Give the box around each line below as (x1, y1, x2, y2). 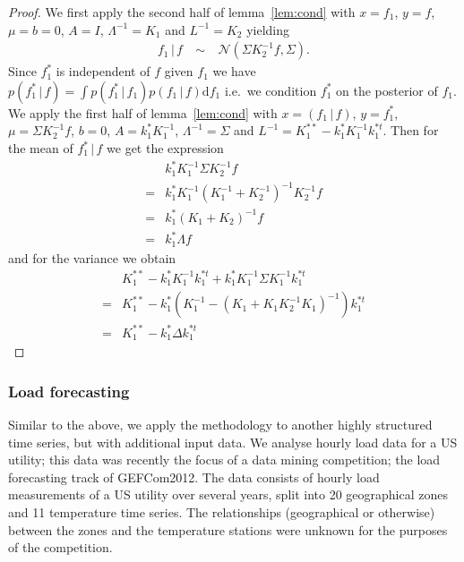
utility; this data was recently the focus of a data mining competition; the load (8, 450, 441, 469)
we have (212, 62, 256, 81)
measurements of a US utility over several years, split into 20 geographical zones (8, 485, 448, 504)
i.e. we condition (224, 81, 317, 99)
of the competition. (8, 538, 113, 557)
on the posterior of (336, 81, 438, 99)
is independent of (56, 62, 150, 81)
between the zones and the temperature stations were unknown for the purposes (8, 520, 448, 539)
